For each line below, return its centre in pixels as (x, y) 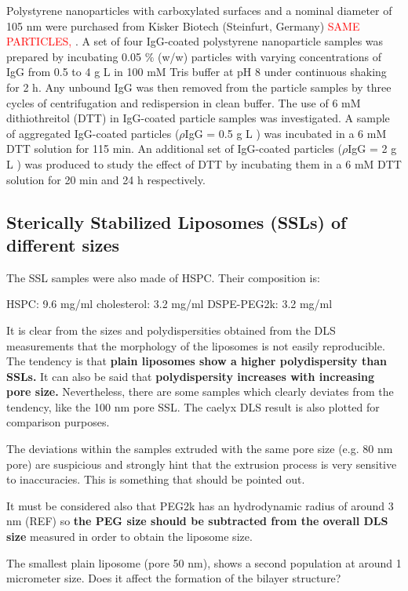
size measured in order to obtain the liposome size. (129, 537)
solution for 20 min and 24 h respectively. (106, 179)
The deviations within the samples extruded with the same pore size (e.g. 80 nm (200, 449)
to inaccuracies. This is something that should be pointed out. (156, 479)
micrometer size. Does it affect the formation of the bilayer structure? (174, 578)
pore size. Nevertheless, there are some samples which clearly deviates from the (200, 392)
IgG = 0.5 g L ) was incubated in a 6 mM (286, 133)
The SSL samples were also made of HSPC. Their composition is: (163, 277)
